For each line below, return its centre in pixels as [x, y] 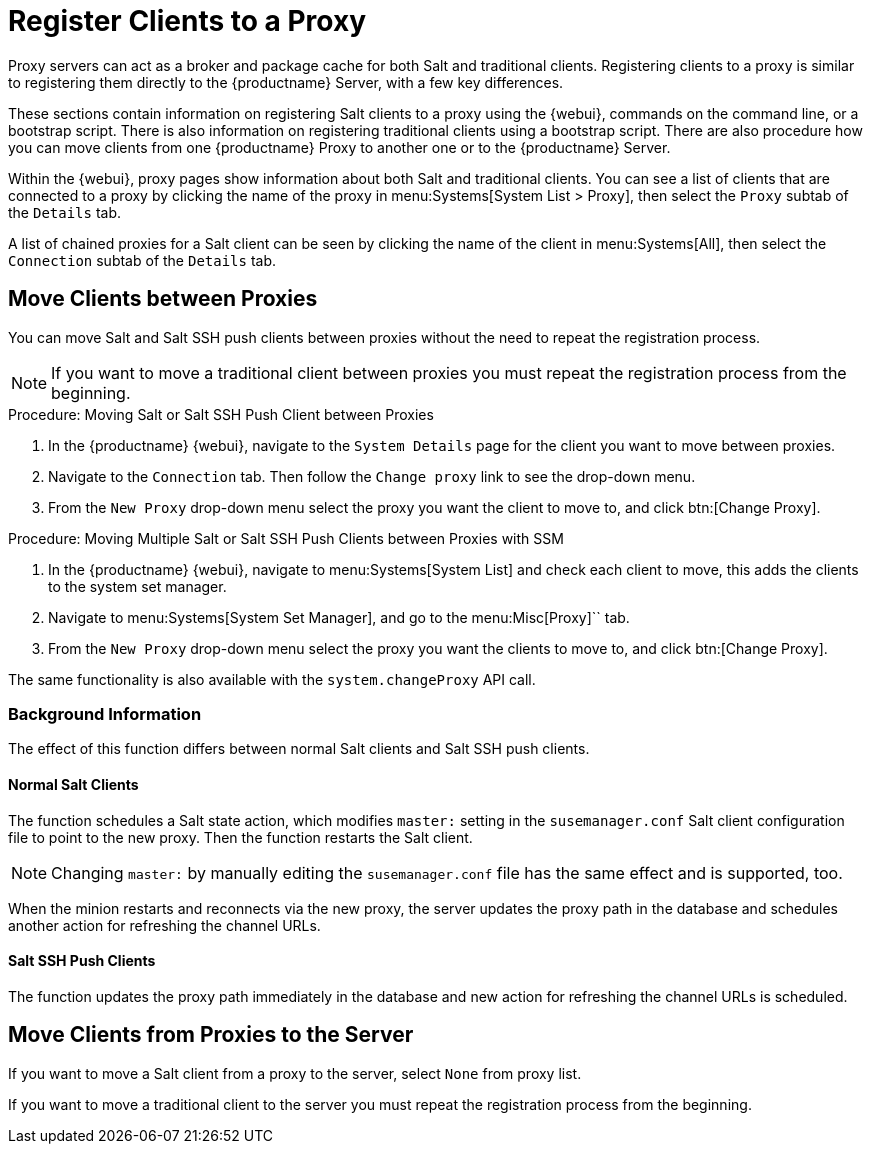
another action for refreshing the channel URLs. [164, 925]
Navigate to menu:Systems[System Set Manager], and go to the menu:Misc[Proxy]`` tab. [339, 617]
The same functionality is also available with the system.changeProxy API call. [272, 679]
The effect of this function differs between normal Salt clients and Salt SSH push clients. [299, 749]
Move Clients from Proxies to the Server [211, 1035]
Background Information [105, 713]
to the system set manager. [137, 586]
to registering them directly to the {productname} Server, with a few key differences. [286, 82]
